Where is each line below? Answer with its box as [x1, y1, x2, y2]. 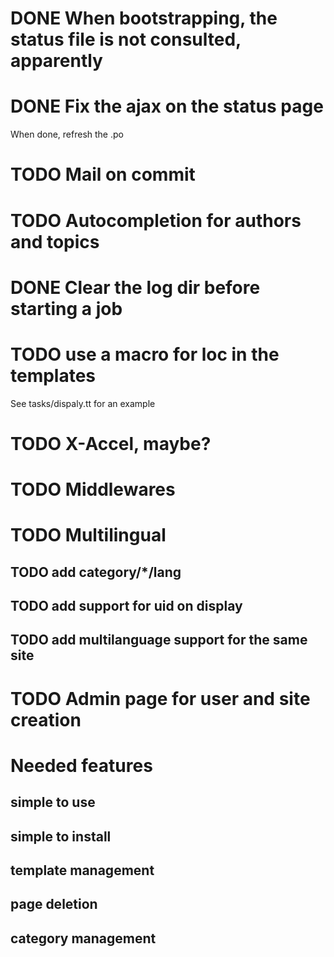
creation [10, 708, 82, 731]
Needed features [10, 754, 153, 777]
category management [10, 930, 157, 947]
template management [10, 862, 155, 879]
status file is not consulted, [10, 28, 242, 51]
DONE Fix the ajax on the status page [10, 95, 324, 118]
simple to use [10, 794, 96, 811]
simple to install [10, 828, 112, 845]
